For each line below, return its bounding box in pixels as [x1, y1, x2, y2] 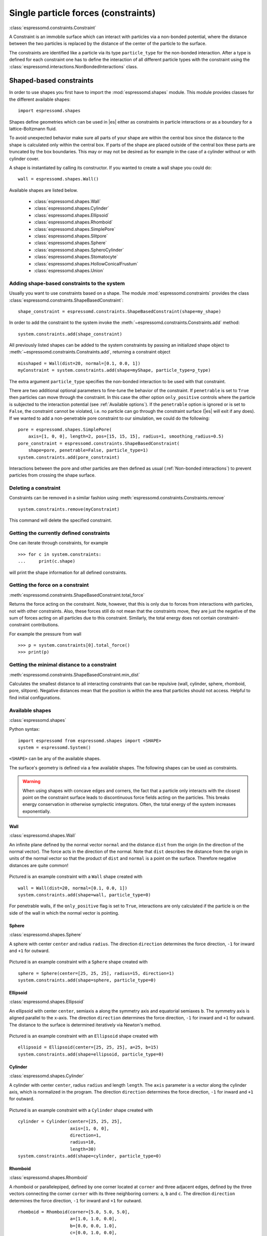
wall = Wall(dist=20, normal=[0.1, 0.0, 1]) [18, 885, 128, 891]
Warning [22, 779, 41, 785]
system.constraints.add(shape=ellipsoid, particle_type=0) [18, 1051, 164, 1057]
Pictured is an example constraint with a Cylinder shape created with [9, 1107, 153, 1113]
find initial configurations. [9, 695, 61, 701]
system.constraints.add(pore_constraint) [18, 454, 120, 460]
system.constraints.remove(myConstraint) [18, 506, 120, 512]
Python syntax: [9, 726, 40, 732]
